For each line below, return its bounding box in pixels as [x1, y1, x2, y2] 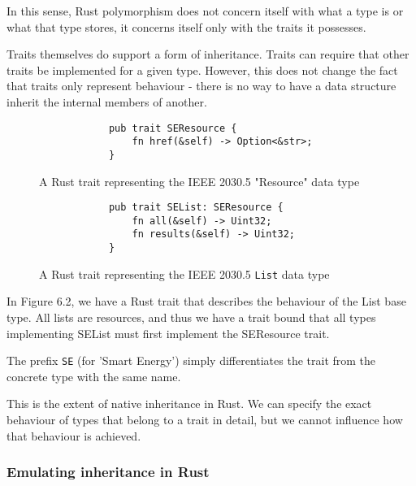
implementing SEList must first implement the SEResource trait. [6, 324, 330, 341]
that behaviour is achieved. [6, 427, 141, 444]
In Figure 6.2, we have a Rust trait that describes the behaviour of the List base [6, 293, 406, 310]
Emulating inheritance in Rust [6, 462, 210, 482]
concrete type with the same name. [6, 367, 181, 384]
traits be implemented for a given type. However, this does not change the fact [6, 61, 398, 78]
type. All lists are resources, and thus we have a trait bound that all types [6, 309, 376, 325]
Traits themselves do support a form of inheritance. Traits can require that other [6, 46, 409, 63]
